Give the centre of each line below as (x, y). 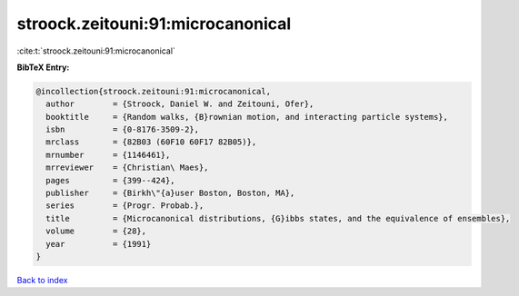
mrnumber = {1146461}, (108, 155)
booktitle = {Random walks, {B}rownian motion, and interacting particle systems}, (247, 117)
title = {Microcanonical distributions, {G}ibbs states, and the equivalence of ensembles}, (278, 218)
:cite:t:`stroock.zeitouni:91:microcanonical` (96, 51)
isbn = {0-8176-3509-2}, (123, 130)
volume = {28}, (96, 231)
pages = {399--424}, (111, 180)
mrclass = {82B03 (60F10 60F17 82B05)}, (151, 142)
